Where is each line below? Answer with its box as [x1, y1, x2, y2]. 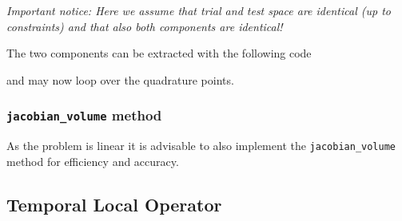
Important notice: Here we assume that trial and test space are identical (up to [6, 2, 391, 18]
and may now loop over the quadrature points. [6, 71, 234, 88]
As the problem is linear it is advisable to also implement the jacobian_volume [6, 137, 396, 154]
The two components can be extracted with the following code [6, 45, 312, 61]
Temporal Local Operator [6, 191, 222, 216]
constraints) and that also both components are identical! [6, 18, 283, 34]
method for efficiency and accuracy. [6, 152, 179, 169]
